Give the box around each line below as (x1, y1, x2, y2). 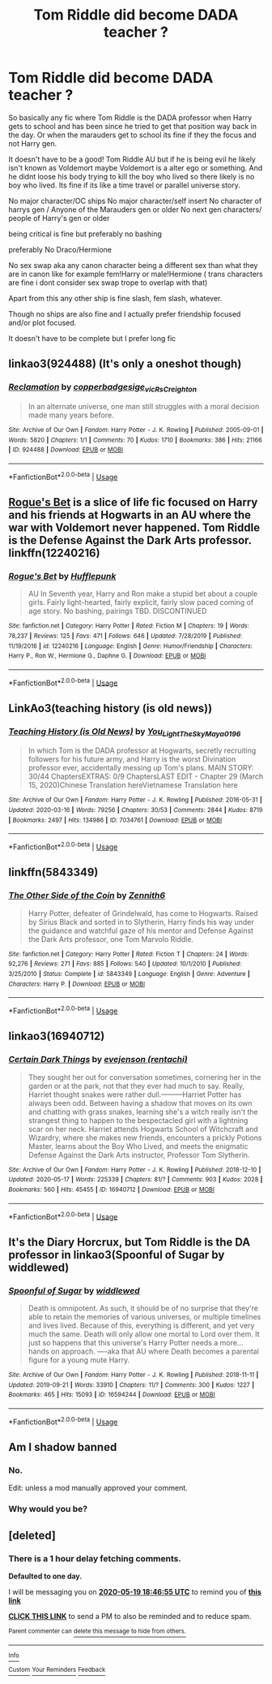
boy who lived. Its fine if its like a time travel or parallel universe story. (8, 180, 241, 190)
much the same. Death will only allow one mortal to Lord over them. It (28, 1329, 261, 1339)
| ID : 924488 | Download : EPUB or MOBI (8, 446, 124, 454)
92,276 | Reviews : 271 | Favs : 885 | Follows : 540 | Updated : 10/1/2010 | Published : (8, 960, 242, 968)
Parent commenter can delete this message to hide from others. (8, 1626, 186, 1635)
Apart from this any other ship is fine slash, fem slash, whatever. (8, 293, 223, 303)
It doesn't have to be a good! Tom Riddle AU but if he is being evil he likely (8, 154, 257, 164)
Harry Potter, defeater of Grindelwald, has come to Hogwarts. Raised (28, 908, 258, 918)
